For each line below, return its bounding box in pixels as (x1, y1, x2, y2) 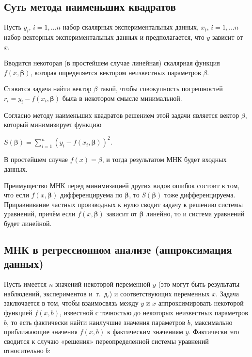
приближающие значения (4, 326, 78, 337)
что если (4, 190, 29, 200)
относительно (4, 345, 44, 356)
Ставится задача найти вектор (4, 83, 92, 94)
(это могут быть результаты (158, 279, 240, 289)
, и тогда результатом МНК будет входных (102, 154, 227, 164)
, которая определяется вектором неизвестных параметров (30, 67, 201, 77)
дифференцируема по (60, 190, 123, 200)
